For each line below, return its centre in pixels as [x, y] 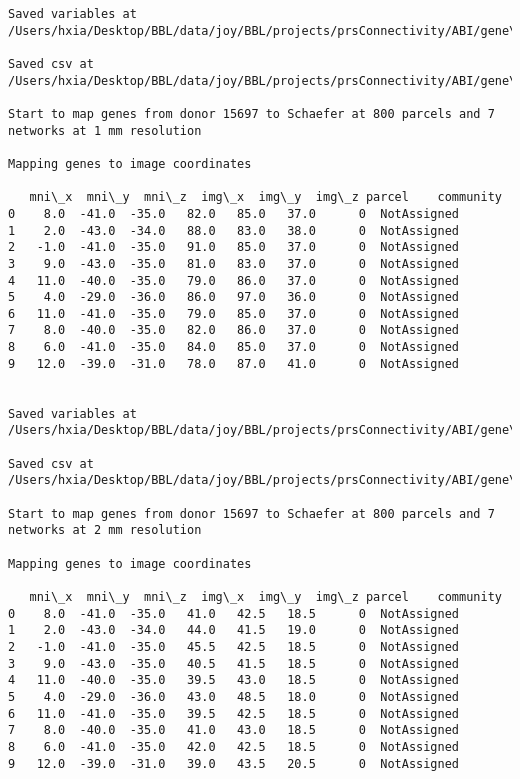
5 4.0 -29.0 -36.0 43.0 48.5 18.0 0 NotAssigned [234, 696]
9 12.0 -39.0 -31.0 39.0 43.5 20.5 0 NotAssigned [234, 763]
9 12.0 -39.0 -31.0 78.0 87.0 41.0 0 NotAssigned [234, 363]
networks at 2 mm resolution [105, 530]
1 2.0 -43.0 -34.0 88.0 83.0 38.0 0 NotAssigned [234, 230]
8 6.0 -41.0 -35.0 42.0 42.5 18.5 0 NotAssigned [234, 746]
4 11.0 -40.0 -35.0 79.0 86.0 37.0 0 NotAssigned [234, 280]
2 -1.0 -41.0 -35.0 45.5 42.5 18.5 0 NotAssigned [234, 646]
